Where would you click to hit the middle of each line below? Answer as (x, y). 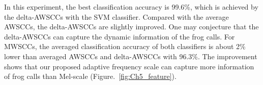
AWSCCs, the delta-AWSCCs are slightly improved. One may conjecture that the (131, 27)
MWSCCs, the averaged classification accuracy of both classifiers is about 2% (125, 46)
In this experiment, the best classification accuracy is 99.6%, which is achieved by (131, 7)
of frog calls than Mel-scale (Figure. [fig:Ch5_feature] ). (90, 76)
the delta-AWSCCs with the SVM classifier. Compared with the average (116, 16)
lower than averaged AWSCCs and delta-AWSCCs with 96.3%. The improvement (131, 56)
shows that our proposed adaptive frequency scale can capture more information (129, 66)
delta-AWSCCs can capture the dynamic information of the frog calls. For (120, 36)
